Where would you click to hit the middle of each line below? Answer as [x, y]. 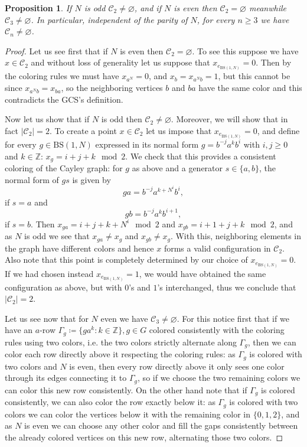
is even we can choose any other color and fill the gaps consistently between [161, 425]
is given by [92, 179]
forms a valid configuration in [217, 248]
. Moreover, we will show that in [229, 119]
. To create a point [83, 130]
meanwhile [267, 8]
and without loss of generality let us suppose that [120, 62]
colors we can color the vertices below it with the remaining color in [128, 414]
